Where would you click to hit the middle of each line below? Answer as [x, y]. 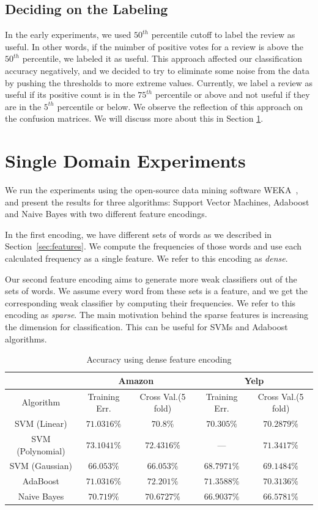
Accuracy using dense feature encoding [159, 359]
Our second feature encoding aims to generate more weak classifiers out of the [151, 279]
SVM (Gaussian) [41, 466]
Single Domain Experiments [125, 161]
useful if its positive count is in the [70, 94]
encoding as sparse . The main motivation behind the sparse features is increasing [157, 315]
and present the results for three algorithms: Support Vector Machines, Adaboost [157, 201]
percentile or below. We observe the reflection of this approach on [180, 106]
